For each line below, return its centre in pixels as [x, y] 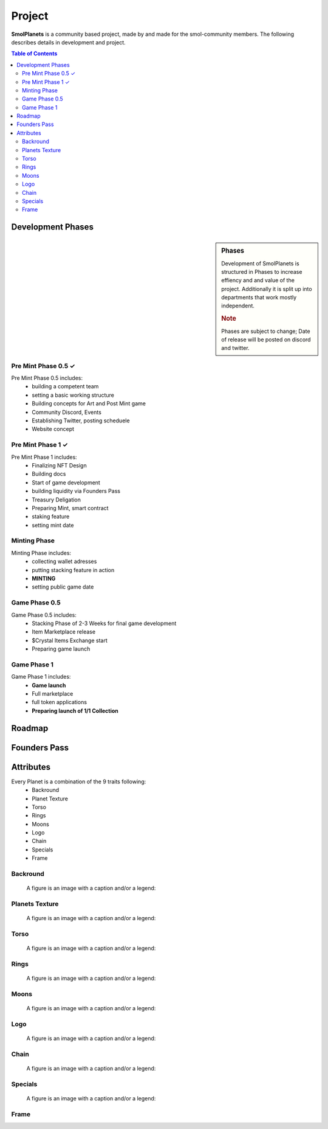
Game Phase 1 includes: [41, 677]
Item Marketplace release [64, 632]
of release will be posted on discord [266, 339]
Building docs [49, 474]
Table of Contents [34, 54]
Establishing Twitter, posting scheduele [81, 421]
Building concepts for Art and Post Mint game [89, 404]
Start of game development [66, 482]
